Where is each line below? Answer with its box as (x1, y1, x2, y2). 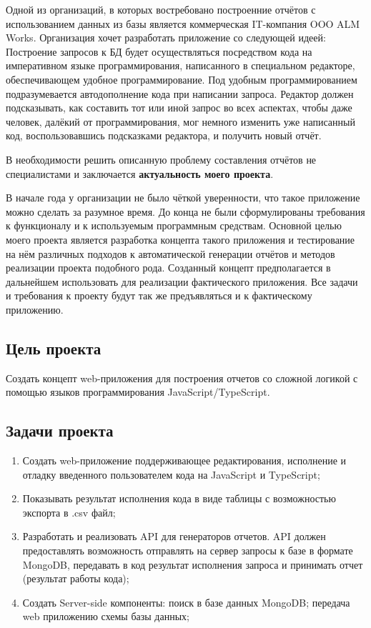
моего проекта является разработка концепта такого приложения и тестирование (6, 231, 355, 246)
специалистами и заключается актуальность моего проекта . (6, 166, 274, 181)
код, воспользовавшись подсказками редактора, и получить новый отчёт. (6, 128, 322, 143)
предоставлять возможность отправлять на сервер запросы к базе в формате (22, 543, 353, 558)
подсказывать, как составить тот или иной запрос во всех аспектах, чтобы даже (6, 100, 352, 115)
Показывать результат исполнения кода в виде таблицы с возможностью (22, 491, 336, 506)
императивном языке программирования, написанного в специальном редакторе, (6, 58, 355, 73)
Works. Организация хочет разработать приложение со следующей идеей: (6, 30, 326, 45)
